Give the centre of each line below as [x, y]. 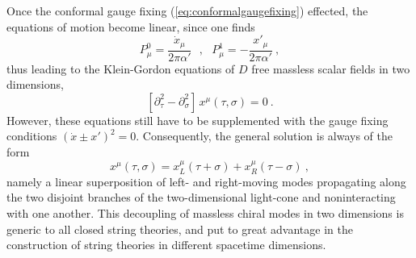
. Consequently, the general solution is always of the [264, 136]
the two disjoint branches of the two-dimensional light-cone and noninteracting [201, 197]
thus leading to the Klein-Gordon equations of [121, 68]
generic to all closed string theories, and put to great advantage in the [180, 229]
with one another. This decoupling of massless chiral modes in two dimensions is [205, 213]
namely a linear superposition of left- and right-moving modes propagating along [206, 181]
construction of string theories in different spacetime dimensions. [166, 245]
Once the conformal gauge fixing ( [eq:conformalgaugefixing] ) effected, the [187, 10]
